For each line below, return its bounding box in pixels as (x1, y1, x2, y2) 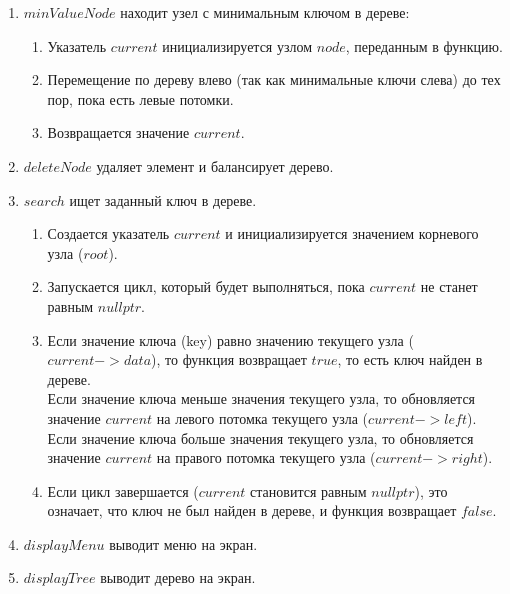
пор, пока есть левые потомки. (47, 88, 234, 109)
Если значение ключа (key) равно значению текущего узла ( (47, 329, 414, 350)
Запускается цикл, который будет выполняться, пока (47, 276, 365, 297)
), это (414, 480, 448, 501)
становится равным (250, 480, 367, 501)
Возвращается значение (47, 122, 190, 143)
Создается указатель (47, 223, 170, 244)
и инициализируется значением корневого (225, 223, 479, 244)
